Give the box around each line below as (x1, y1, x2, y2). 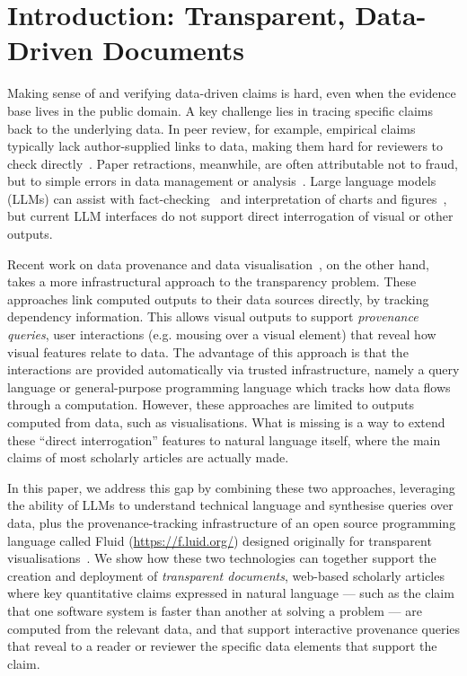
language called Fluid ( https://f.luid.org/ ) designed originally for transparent (7, 531, 432, 549)
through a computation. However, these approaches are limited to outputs (7, 395, 415, 414)
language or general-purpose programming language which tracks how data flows (7, 377, 451, 396)
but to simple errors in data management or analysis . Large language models (7, 171, 436, 190)
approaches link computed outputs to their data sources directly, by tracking (7, 289, 429, 308)
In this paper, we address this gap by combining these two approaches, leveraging (7, 478, 455, 496)
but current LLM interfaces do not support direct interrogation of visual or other (7, 206, 454, 225)
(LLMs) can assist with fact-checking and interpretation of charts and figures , (7, 189, 447, 207)
